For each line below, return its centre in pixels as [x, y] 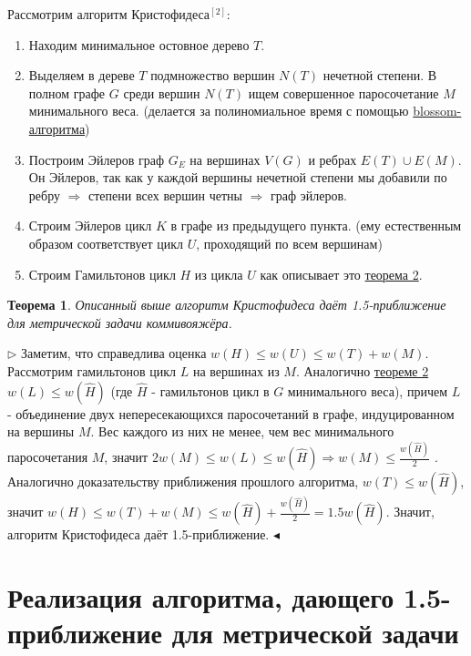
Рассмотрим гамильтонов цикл [92, 370]
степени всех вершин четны [165, 195]
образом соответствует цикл [106, 243]
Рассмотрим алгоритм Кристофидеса [109, 14]
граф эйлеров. [309, 195]
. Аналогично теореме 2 [362, 370]
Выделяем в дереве [82, 75]
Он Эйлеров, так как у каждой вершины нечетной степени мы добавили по [238, 177]
